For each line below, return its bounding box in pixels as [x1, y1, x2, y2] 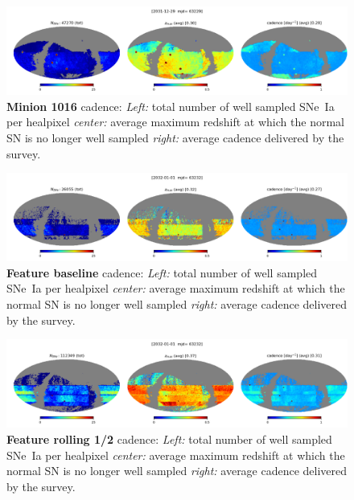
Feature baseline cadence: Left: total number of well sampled [6, 264, 318, 281]
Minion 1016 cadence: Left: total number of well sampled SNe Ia [6, 97, 335, 114]
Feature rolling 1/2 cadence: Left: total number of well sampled [6, 430, 332, 447]
